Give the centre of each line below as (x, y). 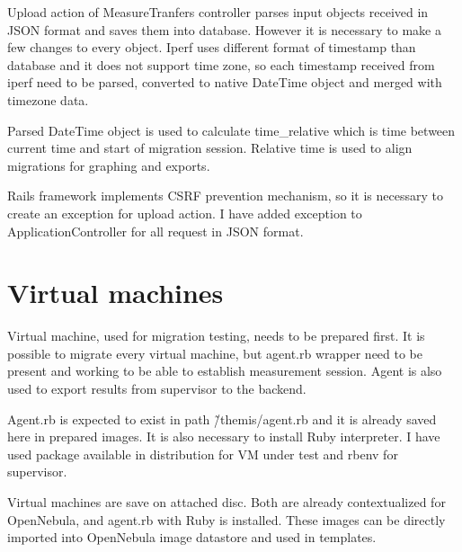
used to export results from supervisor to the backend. (157, 389)
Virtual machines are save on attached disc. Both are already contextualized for (227, 502)
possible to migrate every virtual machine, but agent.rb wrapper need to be (215, 353)
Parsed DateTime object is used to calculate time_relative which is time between (231, 130)
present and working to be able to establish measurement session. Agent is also (225, 371)
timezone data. (48, 99)
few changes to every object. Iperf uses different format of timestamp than (212, 47)
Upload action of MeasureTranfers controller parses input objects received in (218, 12)
